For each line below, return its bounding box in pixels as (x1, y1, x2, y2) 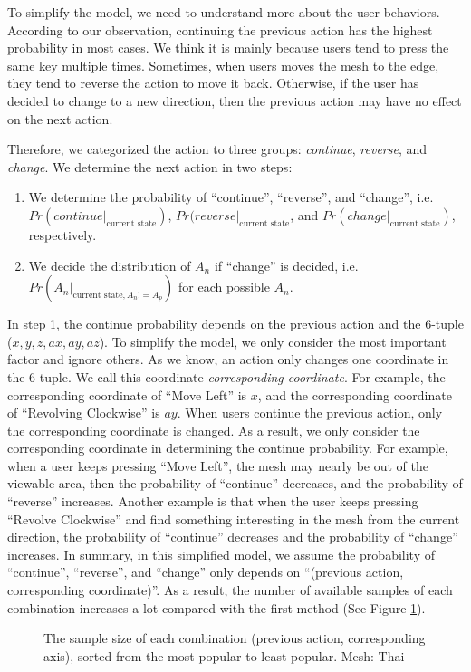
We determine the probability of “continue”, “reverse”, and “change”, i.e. (28, 187, 434, 206)
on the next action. (7, 109, 113, 128)
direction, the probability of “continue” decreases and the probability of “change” (7, 527, 458, 546)
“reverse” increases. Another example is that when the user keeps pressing (7, 492, 418, 511)
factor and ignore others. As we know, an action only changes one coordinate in (7, 350, 449, 369)
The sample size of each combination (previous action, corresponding (43, 629, 426, 648)
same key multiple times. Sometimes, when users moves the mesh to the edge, (7, 55, 439, 74)
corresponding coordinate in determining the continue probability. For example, (7, 438, 448, 457)
